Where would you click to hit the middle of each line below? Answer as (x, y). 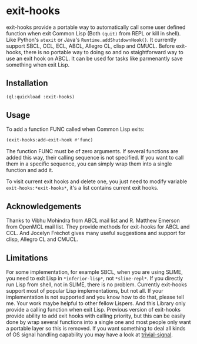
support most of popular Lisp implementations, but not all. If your (85, 290)
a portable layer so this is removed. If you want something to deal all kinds (96, 328)
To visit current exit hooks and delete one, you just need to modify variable (97, 181)
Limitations (27, 258)
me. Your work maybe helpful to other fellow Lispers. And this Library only (96, 303)
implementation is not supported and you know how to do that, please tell (95, 297)
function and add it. (30, 170)
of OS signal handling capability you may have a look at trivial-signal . (90, 335)
